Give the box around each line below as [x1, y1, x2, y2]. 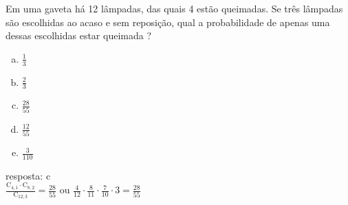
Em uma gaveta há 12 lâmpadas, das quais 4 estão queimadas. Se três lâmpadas [6, 1, 343, 15]
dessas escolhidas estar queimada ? [6, 28, 152, 43]
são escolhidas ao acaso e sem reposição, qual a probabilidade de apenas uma [6, 14, 330, 29]
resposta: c [6, 168, 51, 182]
